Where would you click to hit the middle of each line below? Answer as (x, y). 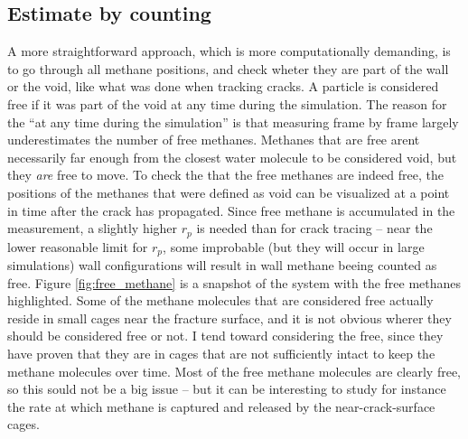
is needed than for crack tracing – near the (314, 228)
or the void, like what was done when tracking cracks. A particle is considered (223, 86)
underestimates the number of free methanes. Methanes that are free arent (214, 140)
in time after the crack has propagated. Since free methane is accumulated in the (231, 210)
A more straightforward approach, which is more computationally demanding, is (229, 51)
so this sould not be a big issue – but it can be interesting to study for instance (227, 389)
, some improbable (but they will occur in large (294, 246)
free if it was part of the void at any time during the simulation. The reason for (227, 103)
